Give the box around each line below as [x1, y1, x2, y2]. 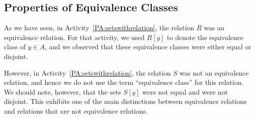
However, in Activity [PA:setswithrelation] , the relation [4, 67, 171, 78]
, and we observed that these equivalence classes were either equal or [45, 41, 252, 52]
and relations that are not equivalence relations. [4, 105, 148, 116]
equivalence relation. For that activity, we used [4, 32, 145, 42]
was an [204, 22, 225, 33]
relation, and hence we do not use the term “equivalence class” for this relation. [4, 77, 244, 87]
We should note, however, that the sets [4, 86, 121, 97]
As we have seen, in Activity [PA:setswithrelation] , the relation [4, 22, 195, 33]
